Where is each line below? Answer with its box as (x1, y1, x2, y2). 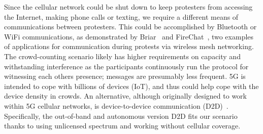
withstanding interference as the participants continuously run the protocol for (4, 61, 249, 71)
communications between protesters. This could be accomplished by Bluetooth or (4, 21, 257, 32)
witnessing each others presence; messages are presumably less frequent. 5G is (4, 71, 246, 81)
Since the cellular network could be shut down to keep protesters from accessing (4, 2, 253, 12)
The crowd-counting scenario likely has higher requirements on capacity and (4, 51, 241, 61)
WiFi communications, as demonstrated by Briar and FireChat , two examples (4, 31, 254, 41)
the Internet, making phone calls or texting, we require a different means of (4, 11, 239, 22)
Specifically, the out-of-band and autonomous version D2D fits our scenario (4, 110, 238, 121)
